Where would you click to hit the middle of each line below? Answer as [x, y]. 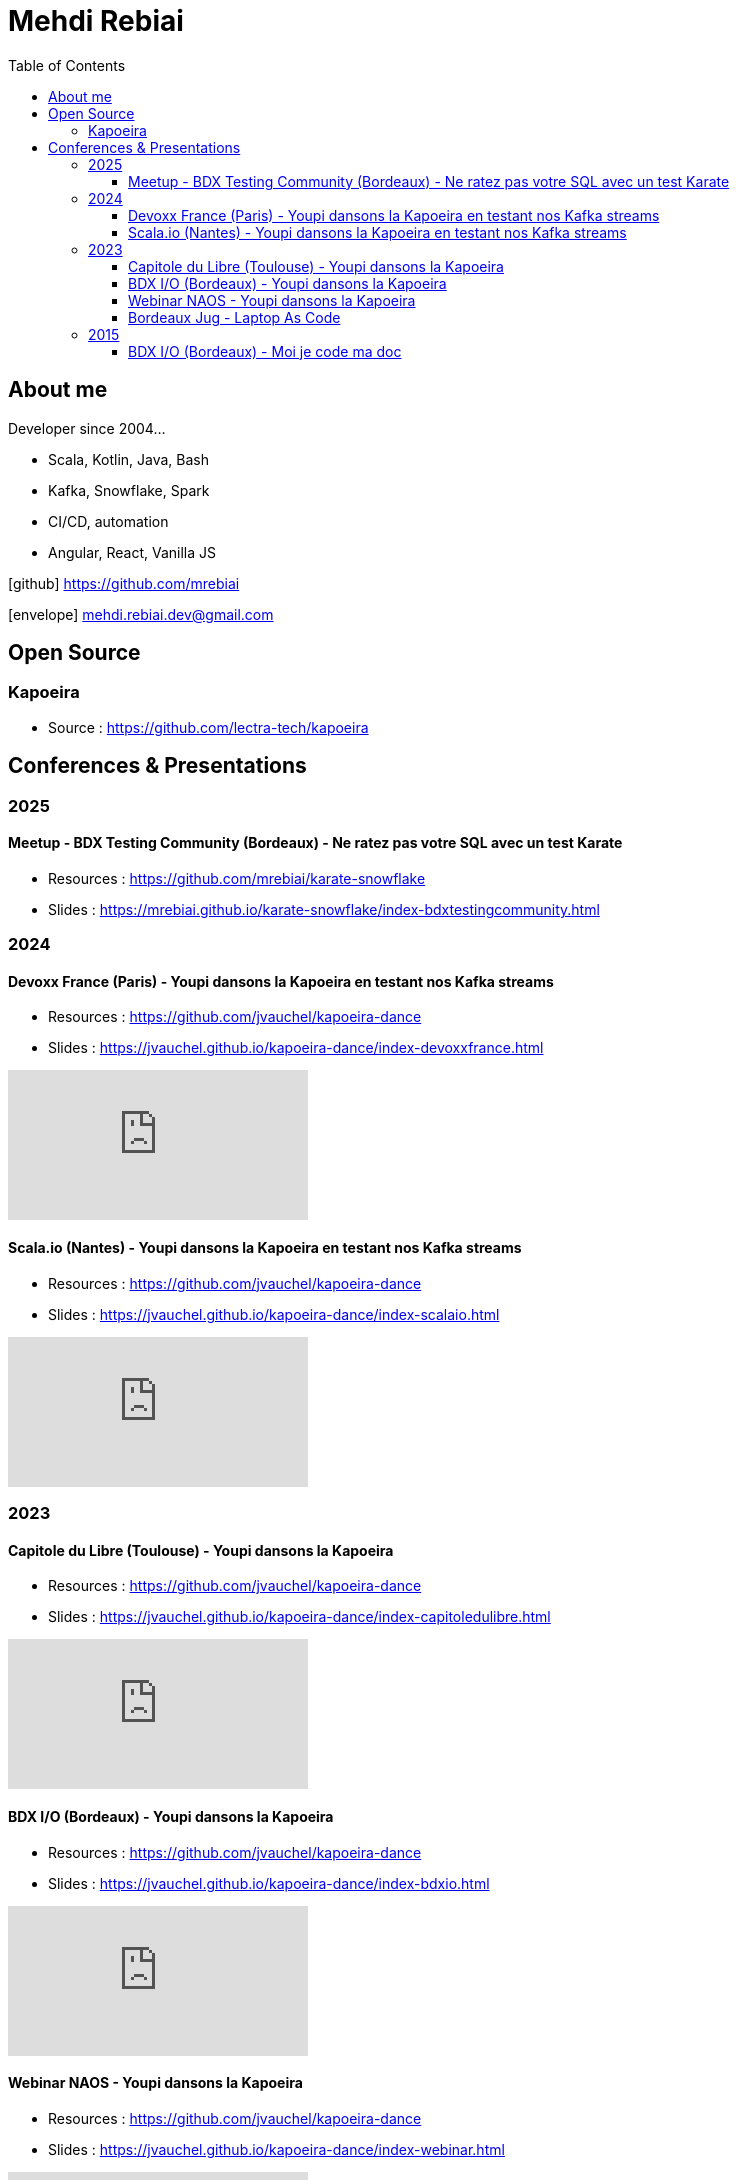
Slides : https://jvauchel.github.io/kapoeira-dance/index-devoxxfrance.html [296, 1048]
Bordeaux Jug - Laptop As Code [234, 317]
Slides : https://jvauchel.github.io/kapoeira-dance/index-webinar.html [276, 2149]
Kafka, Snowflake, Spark [129, 490]
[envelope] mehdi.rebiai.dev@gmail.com [141, 614]
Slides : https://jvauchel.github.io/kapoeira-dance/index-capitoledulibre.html [299, 1617]
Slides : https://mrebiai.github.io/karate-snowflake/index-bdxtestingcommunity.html [324, 909]
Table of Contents [67, 65]
